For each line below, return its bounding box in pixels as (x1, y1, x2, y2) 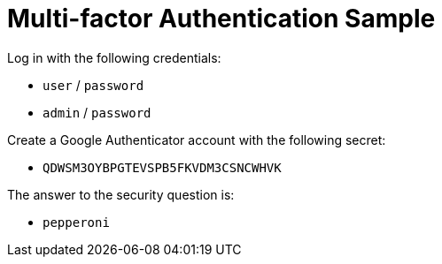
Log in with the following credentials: (7, 49, 221, 65)
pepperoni (43, 215, 110, 230)
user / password (43, 77, 144, 93)
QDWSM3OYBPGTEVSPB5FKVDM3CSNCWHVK (43, 160, 282, 175)
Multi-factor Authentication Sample (7, 4, 436, 34)
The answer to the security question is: (7, 186, 235, 202)
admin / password (43, 104, 151, 120)
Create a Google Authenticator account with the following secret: (7, 132, 386, 147)
